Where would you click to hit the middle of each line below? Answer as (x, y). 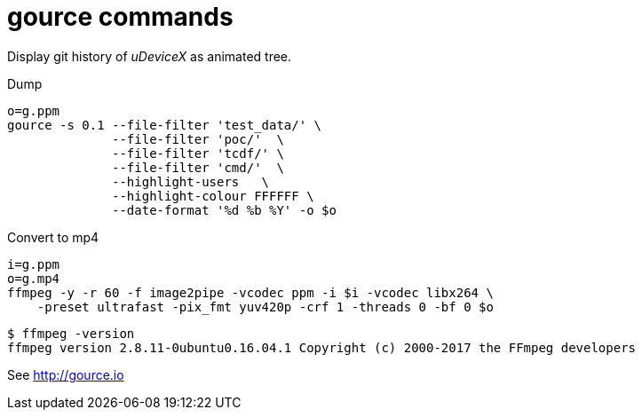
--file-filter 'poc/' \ (198, 139)
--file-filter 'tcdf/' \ (198, 153)
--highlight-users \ (191, 181)
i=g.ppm (34, 264)
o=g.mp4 (34, 278)
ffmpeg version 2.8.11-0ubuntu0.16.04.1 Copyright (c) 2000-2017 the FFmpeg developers (322, 347)
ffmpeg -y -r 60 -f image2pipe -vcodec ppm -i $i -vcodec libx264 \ (250, 292)
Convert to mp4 (53, 237)
